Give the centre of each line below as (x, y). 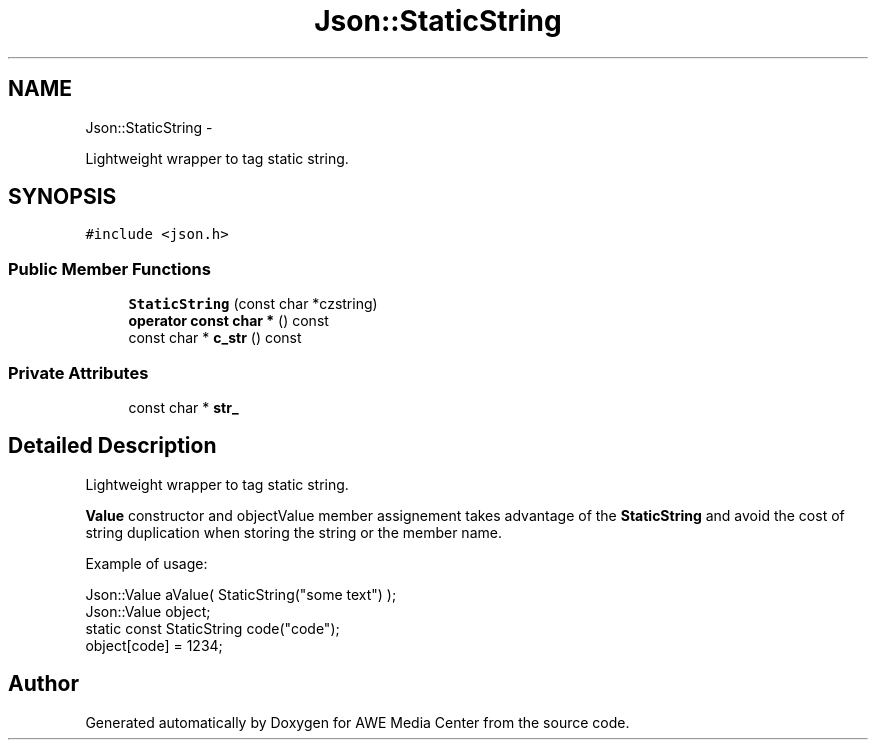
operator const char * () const (228, 321)
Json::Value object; (148, 611)
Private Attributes (78, 372)
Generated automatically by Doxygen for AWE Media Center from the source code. (357, 722)
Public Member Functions (109, 268)
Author (43, 684)
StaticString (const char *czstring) (253, 304)
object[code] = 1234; (154, 645)
